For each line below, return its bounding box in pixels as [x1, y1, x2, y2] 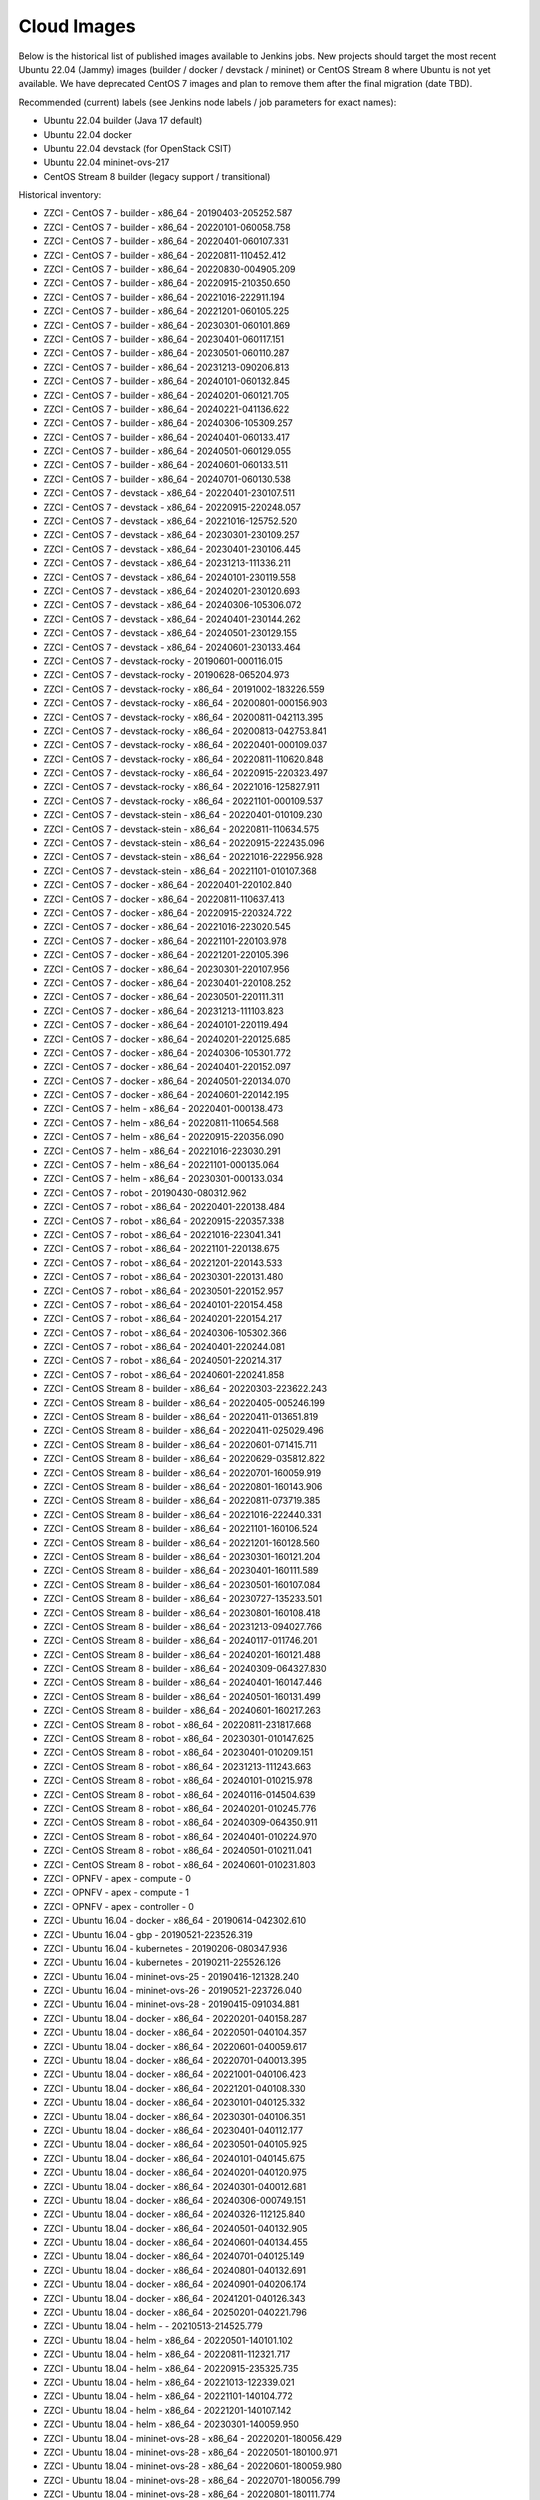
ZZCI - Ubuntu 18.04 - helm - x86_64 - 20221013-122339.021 [43, 2376, 295, 2388]
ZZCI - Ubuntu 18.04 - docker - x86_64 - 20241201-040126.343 [43, 2292, 306, 2304]
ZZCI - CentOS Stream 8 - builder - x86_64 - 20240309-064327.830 [43, 1663, 327, 1675]
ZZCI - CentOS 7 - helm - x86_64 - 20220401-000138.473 [43, 1103, 284, 1115]
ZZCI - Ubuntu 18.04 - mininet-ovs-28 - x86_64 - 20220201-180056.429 [43, 2432, 342, 2444]
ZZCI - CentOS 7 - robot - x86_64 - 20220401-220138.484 [43, 1201, 286, 1213]
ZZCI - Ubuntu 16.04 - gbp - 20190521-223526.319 [43, 1928, 254, 1940]
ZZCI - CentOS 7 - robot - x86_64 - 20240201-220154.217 [43, 1313, 283, 1325]
